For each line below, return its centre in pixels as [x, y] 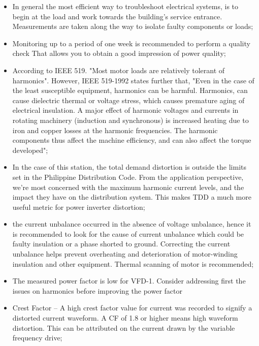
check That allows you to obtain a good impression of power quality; [119, 53]
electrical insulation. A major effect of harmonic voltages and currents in [125, 110]
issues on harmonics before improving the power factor [97, 290]
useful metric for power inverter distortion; [79, 207]
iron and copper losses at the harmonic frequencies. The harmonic [115, 130]
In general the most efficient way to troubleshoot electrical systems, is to [125, 6]
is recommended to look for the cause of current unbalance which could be [128, 233]
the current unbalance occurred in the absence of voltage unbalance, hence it [132, 224]
